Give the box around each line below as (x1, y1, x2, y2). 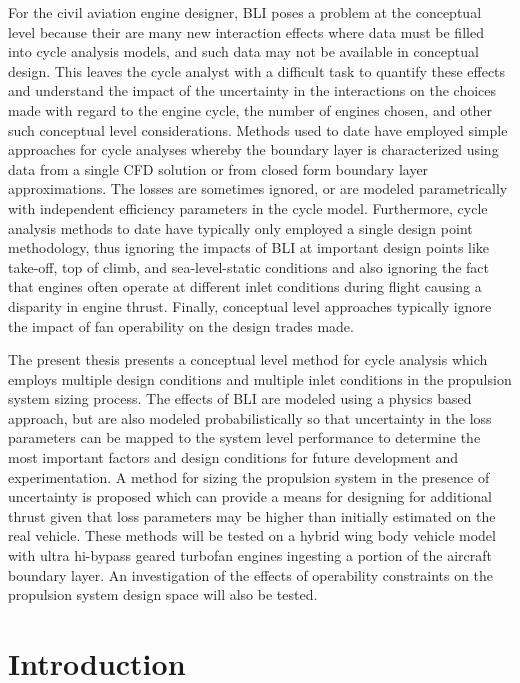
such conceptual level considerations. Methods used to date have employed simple (8, 119, 508, 140)
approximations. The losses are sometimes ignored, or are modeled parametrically (8, 178, 508, 199)
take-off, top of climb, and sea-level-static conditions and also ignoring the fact (8, 256, 489, 277)
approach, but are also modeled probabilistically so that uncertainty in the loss (8, 407, 492, 428)
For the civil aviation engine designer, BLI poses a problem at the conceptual (8, 2, 482, 22)
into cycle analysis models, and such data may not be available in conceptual (8, 41, 479, 62)
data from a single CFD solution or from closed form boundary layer (8, 158, 429, 179)
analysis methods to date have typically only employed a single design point (8, 217, 473, 238)
